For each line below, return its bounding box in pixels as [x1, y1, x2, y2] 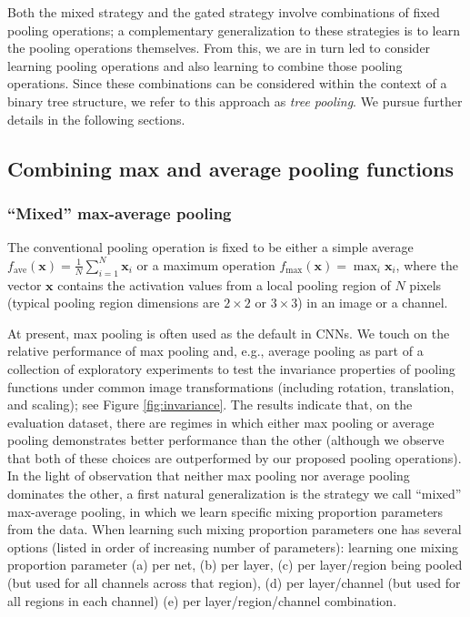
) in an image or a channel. [297, 293, 448, 312]
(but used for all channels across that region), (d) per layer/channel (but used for [7, 573, 461, 592]
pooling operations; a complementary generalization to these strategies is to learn [7, 20, 460, 39]
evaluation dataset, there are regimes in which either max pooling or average [7, 412, 435, 431]
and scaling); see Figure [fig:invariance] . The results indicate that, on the [7, 395, 413, 414]
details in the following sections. [7, 109, 185, 128]
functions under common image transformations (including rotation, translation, [7, 377, 455, 396]
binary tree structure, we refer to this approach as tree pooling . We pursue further [7, 91, 463, 110]
